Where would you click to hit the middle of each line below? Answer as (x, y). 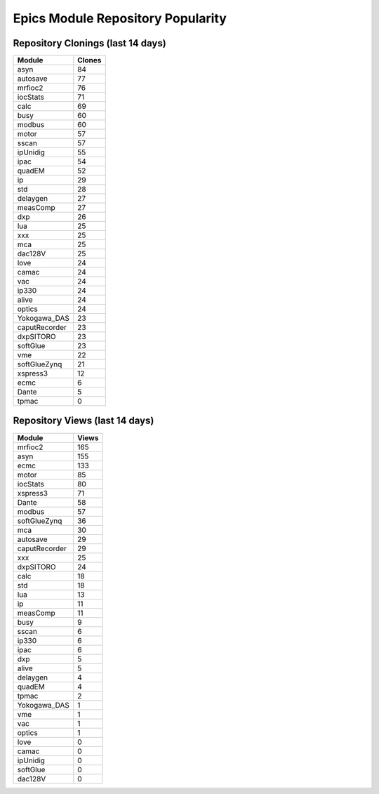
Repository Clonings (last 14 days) (89, 43)
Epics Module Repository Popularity (120, 18)
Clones (89, 60)
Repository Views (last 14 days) (84, 421)
